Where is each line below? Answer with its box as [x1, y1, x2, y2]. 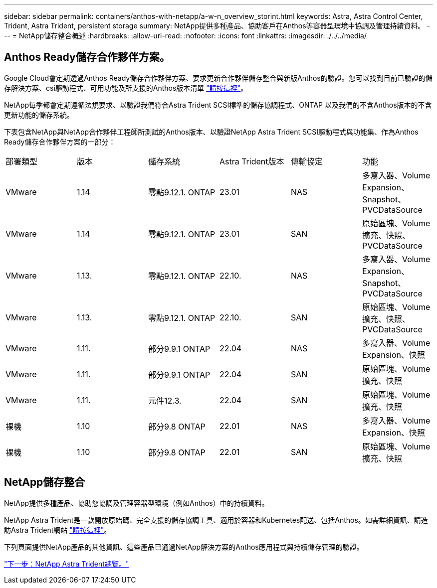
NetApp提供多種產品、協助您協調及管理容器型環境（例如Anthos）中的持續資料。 [4, 498, 269, 507]
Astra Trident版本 [219, 156, 284, 166]
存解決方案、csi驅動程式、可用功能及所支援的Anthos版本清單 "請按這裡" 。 [4, 83, 248, 92]
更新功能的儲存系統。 [4, 110, 74, 119]
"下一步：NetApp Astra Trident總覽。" [4, 559, 129, 568]
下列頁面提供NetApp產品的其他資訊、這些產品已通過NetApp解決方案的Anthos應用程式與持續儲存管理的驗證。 [4, 542, 364, 551]
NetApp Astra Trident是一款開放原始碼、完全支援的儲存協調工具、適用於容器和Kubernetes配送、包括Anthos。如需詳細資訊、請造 [4, 515, 428, 524]
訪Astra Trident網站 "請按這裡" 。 [4, 525, 111, 534]
